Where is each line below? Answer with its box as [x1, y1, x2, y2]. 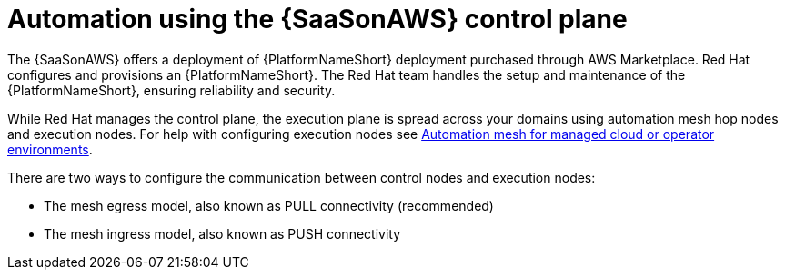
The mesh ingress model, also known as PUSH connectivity [44, 225, 401, 242]
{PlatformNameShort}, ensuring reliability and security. [7, 82, 336, 98]
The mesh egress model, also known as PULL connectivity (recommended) [44, 197, 494, 213]
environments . [7, 141, 93, 157]
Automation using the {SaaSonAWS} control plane [7, 4, 628, 35]
